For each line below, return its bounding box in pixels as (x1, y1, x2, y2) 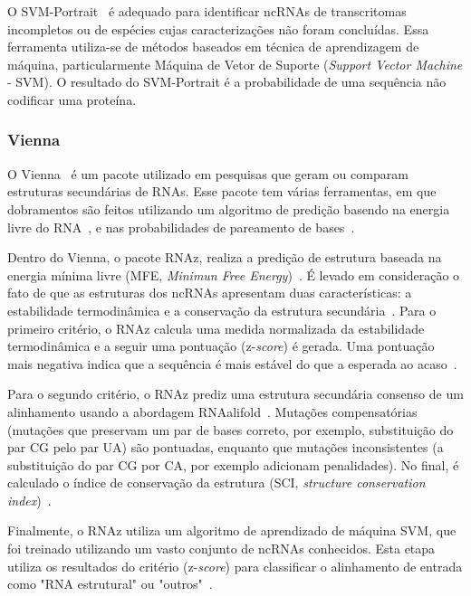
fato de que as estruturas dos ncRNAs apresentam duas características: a (7, 283, 412, 302)
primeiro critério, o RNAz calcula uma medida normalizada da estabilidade (7, 318, 425, 337)
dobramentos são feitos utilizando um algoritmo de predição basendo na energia (7, 199, 450, 218)
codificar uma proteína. (7, 90, 137, 109)
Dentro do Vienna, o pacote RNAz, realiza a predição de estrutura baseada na (7, 248, 442, 267)
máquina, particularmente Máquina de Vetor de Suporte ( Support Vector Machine (7, 54, 463, 73)
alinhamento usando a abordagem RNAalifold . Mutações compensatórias (7, 402, 418, 421)
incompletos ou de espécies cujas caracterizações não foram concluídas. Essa (7, 19, 429, 38)
